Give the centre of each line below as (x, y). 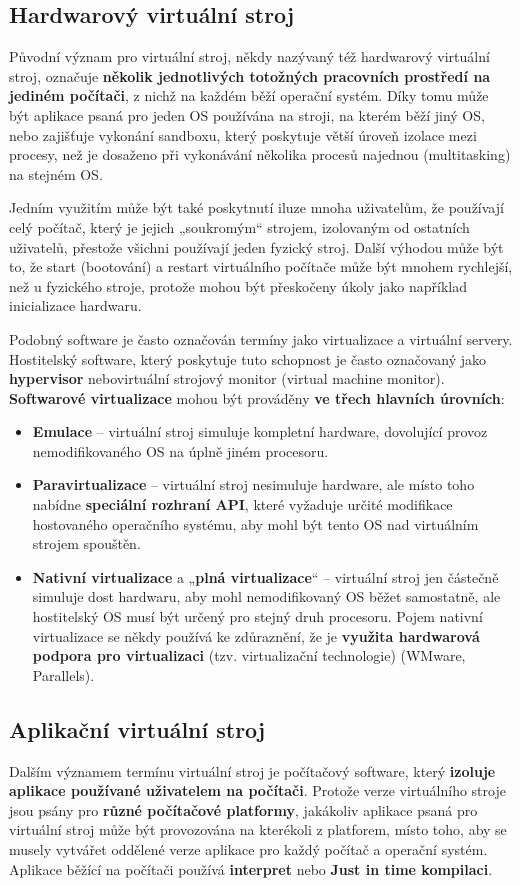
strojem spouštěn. (86, 543)
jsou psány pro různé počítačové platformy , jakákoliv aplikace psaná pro (243, 809)
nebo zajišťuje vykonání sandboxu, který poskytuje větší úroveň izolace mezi (243, 134)
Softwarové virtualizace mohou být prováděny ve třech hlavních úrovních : (257, 397)
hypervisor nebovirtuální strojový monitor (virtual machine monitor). (227, 378)
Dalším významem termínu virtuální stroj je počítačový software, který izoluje (252, 770)
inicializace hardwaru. (75, 305)
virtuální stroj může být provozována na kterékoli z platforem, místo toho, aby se (258, 829)
